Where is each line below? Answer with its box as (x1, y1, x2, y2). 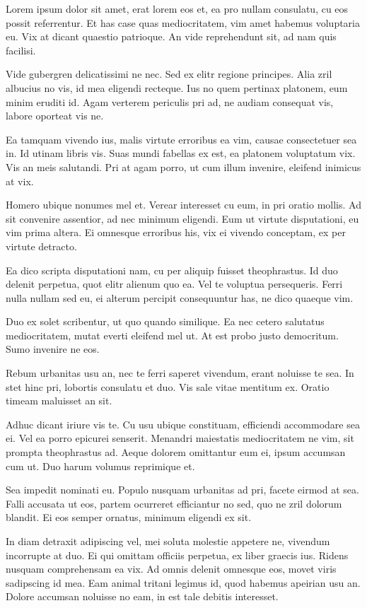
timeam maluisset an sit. (6, 393, 112, 408)
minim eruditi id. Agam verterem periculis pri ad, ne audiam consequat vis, (6, 94, 334, 109)
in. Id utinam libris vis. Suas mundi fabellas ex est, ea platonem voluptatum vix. (6, 146, 356, 160)
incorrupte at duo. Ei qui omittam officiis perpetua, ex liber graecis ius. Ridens (6, 547, 349, 562)
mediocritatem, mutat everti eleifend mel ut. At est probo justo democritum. (6, 327, 339, 342)
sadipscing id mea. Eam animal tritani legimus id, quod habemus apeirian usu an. (6, 575, 361, 590)
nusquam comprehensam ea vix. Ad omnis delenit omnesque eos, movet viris (6, 561, 337, 576)
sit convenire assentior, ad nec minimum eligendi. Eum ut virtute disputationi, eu (6, 211, 359, 226)
